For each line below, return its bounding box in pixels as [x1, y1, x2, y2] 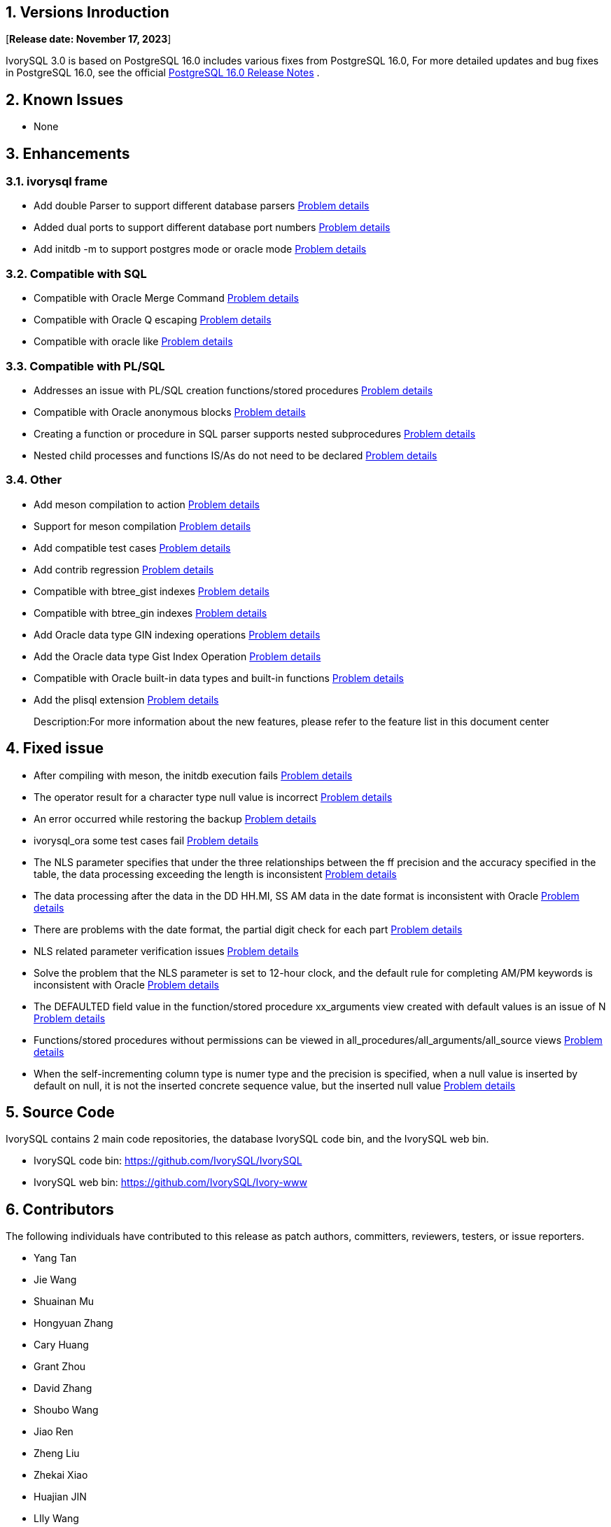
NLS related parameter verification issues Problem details [34, 944, 299, 957]
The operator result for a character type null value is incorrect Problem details [34, 790, 393, 803]
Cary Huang [34, 1339, 89, 1351]
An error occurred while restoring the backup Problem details [34, 812, 316, 825]
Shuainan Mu [34, 1295, 94, 1308]
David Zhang [34, 1382, 92, 1395]
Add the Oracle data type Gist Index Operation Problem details [34, 650, 321, 662]
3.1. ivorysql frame [6, 174, 108, 189]
